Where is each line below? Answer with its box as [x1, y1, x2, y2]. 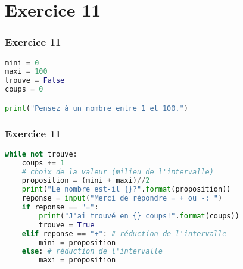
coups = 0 [5, 85, 43, 94]
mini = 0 [5, 58, 39, 67]
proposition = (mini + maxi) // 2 [21, 176, 150, 185]
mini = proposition [39, 238, 116, 247]
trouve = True [39, 220, 95, 229]
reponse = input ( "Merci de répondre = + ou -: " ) [21, 194, 223, 203]
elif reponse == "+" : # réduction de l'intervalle [21, 229, 227, 238]
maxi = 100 [5, 67, 48, 76]
